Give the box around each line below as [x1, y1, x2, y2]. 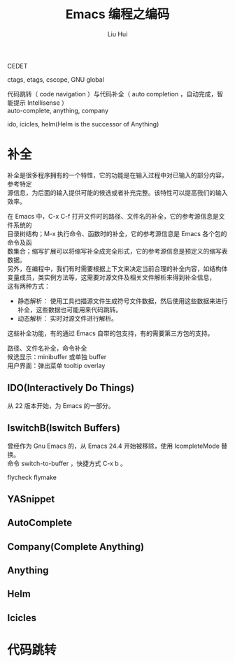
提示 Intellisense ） [13, 99, 69, 107]
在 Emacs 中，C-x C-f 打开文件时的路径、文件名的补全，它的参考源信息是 [7, 212, 219, 220]
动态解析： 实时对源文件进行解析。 [17, 314, 117, 322]
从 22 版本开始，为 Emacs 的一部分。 [7, 401, 115, 409]
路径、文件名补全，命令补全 [7, 344, 87, 352]
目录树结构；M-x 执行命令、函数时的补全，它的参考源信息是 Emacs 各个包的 [7, 229, 227, 238]
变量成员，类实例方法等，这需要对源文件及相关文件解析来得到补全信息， [7, 273, 215, 282]
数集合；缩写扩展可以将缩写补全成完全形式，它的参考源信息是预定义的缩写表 [7, 247, 228, 255]
